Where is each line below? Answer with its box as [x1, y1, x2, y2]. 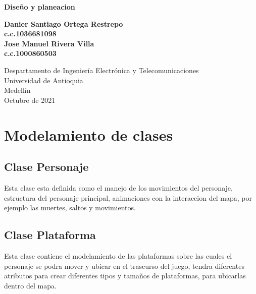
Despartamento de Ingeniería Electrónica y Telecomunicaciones [4, 65, 199, 75]
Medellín [4, 85, 31, 95]
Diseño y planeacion [4, 2, 75, 12]
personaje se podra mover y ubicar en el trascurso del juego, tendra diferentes [4, 260, 244, 271]
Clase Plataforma [4, 227, 96, 243]
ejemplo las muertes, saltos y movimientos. [4, 202, 136, 213]
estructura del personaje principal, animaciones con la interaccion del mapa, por [4, 192, 252, 203]
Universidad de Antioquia [4, 75, 83, 85]
